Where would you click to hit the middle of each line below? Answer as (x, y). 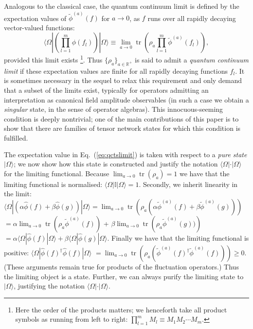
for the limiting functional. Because (57, 173)
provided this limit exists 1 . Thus (53, 59)
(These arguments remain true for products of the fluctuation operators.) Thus (121, 267)
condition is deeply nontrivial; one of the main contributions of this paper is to (121, 118)
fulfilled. (16, 138)
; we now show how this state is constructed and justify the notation (116, 164)
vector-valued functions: (39, 27)
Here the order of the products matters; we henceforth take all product (121, 309)
